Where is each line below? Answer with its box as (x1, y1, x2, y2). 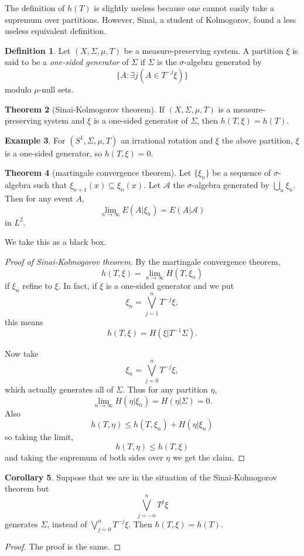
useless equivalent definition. (5, 25, 107, 37)
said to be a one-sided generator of (5, 56, 129, 68)
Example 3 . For (5, 134, 66, 146)
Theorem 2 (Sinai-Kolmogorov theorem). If (5, 103, 165, 115)
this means (5, 315, 43, 328)
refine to (22, 279, 52, 291)
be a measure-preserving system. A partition (124, 44, 283, 56)
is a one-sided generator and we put (105, 279, 234, 291)
